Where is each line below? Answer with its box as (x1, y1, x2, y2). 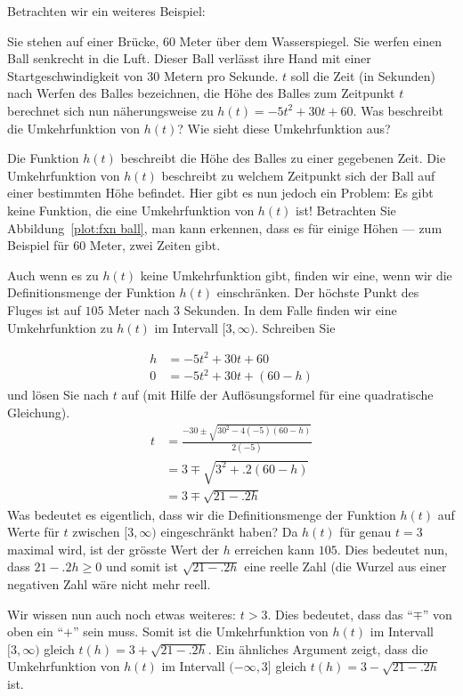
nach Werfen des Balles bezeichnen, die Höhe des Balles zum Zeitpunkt (7, 84, 395, 102)
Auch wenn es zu (7, 265, 99, 284)
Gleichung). (7, 402, 70, 421)
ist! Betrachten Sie (296, 200, 396, 219)
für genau (339, 522, 392, 541)
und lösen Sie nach (7, 385, 110, 404)
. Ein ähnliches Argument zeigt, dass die (207, 639, 428, 658)
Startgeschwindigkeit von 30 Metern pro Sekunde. (7, 66, 279, 85)
